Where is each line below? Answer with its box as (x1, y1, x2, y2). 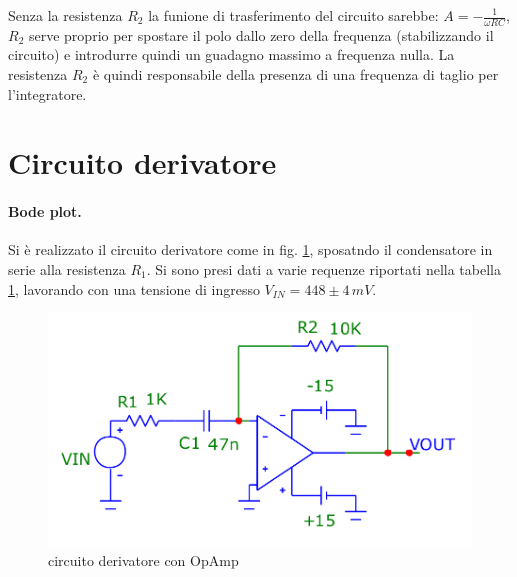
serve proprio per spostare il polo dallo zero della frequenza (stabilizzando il (28, 24, 494, 45)
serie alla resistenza (8, 258, 126, 279)
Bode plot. (8, 201, 82, 222)
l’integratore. (8, 83, 87, 104)
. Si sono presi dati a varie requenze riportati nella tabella (146, 258, 501, 279)
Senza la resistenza (8, 5, 123, 25)
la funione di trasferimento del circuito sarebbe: (148, 5, 439, 25)
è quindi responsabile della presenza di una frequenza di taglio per (92, 64, 499, 85)
